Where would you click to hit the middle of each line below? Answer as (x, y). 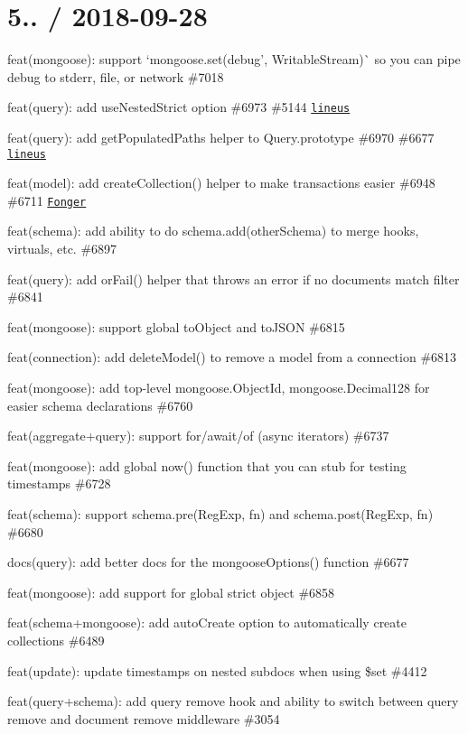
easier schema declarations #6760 (100, 405)
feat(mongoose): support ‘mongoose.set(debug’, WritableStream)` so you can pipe (234, 59)
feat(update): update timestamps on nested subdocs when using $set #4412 (217, 670)
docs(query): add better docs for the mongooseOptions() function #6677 (208, 562)
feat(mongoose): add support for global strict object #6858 (171, 592)
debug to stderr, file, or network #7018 (116, 76)
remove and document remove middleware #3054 (144, 718)
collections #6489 (56, 640)
